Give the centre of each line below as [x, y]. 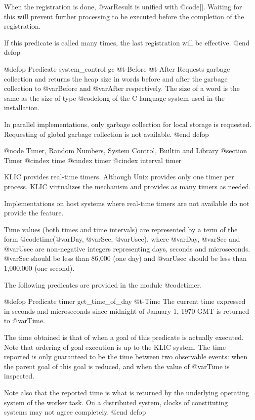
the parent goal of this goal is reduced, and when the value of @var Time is [117, 366]
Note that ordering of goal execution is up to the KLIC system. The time [115, 347]
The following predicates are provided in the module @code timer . [103, 284]
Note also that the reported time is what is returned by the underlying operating [127, 392]
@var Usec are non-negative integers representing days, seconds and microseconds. [127, 248]
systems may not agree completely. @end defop [75, 412]
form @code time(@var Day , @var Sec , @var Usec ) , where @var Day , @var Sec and [122, 239]
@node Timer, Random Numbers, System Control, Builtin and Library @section [126, 150]
